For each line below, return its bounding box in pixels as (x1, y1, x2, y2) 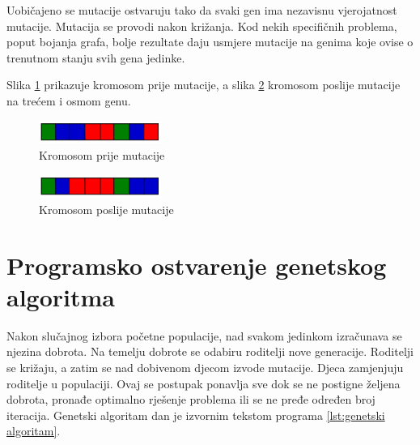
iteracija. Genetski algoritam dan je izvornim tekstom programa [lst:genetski (6, 406, 385, 423)
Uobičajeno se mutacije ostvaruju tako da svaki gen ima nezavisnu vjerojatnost (6, 2, 397, 18)
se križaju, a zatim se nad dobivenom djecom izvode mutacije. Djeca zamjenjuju (6, 359, 404, 376)
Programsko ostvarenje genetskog (6, 248, 387, 281)
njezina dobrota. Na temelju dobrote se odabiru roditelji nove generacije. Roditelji (6, 343, 414, 360)
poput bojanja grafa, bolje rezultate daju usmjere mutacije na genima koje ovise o (6, 33, 414, 50)
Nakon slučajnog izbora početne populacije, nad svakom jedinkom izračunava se (6, 327, 402, 344)
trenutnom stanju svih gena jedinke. (6, 49, 185, 66)
